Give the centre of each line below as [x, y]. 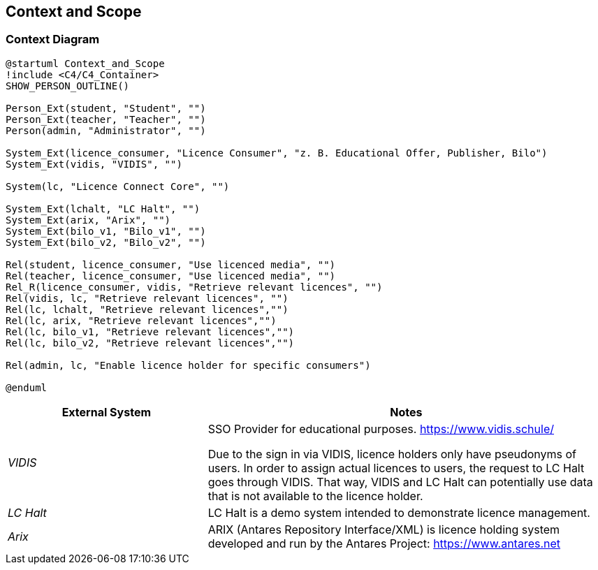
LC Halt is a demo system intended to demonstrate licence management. [399, 512]
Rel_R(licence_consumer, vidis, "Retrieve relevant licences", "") [194, 287]
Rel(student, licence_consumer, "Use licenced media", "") [171, 264]
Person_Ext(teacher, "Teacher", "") [106, 119]
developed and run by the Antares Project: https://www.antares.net [384, 543]
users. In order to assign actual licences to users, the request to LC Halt [396, 468]
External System [107, 412]
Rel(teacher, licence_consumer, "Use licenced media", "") [171, 276]
